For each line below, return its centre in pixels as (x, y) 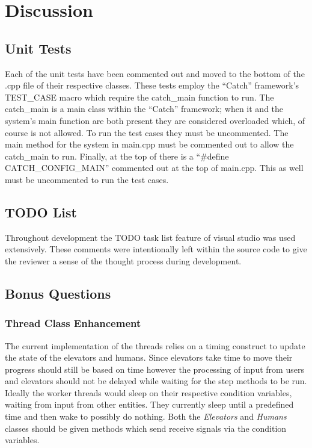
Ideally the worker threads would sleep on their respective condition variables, (148, 392)
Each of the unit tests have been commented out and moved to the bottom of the (155, 73)
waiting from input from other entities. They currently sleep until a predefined (149, 404)
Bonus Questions (58, 293)
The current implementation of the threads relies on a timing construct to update (155, 345)
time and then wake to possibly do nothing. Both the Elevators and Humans (146, 416)
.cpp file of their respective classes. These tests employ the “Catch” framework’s (152, 85)
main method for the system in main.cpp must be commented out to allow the (149, 144)
